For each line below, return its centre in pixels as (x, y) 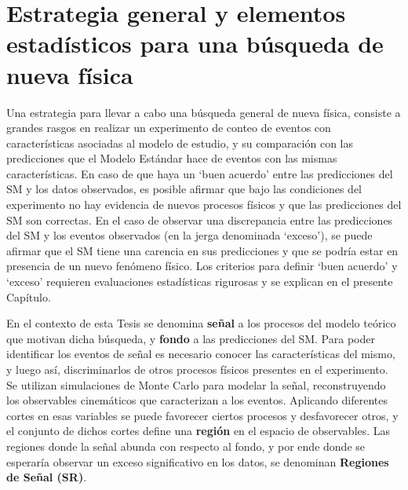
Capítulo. (29, 296)
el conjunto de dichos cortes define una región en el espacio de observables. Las (199, 431)
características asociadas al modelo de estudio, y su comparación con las (180, 143)
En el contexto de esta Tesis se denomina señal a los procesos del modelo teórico (201, 323)
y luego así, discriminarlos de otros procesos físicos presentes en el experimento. (197, 369)
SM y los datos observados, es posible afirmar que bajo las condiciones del (184, 189)
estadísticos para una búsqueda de (195, 44)
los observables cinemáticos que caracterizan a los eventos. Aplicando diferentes (197, 400)
